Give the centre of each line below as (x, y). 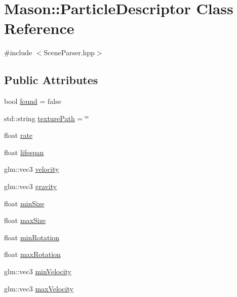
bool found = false (33, 101)
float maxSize (25, 220)
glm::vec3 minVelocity (38, 271)
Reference (39, 28)
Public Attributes (51, 80)
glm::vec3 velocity (32, 169)
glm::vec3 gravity (31, 186)
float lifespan (24, 152)
